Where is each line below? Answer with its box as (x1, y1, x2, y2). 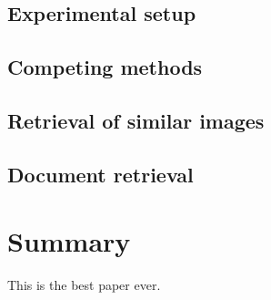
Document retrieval (7, 160, 194, 188)
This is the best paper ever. (7, 275, 161, 295)
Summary (7, 222, 131, 260)
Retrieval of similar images (7, 106, 265, 134)
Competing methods (7, 53, 203, 81)
